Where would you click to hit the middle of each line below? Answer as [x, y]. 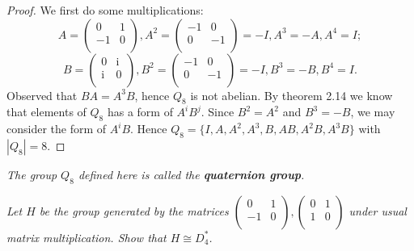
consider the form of [57, 129]
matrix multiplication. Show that [87, 237]
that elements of [46, 112]
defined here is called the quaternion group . [191, 174]
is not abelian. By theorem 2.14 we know [291, 95]
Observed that [42, 95]
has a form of [140, 112]
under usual [378, 210]
